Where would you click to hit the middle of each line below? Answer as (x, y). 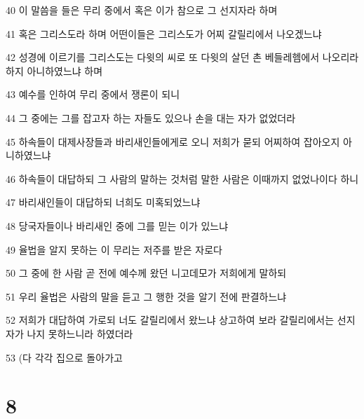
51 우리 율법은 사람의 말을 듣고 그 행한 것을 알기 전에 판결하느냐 (146, 296)
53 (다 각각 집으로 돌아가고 (64, 357)
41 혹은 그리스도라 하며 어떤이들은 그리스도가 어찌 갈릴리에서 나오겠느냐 (164, 33)
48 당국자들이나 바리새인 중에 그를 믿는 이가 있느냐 (117, 225)
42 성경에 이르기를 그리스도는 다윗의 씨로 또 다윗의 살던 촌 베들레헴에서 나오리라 (182, 57)
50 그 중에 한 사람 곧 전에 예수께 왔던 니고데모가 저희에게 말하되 (146, 273)
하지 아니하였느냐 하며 (54, 70)
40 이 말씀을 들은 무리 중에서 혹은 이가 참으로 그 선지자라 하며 (142, 10)
